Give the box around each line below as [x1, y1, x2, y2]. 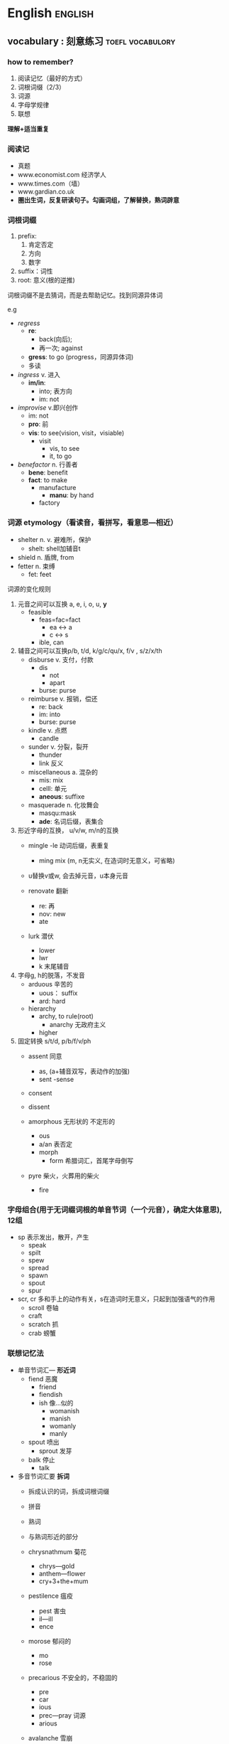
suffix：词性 [17, 267, 53, 275]
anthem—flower [38, 1570, 86, 1578]
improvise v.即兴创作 [17, 403, 79, 412]
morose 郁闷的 [28, 1637, 72, 1646]
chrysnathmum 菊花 [28, 1548, 87, 1556]
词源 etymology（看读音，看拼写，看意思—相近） [7, 518, 178, 528]
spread [28, 1264, 50, 1272]
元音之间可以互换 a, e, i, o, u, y [17, 600, 108, 608]
